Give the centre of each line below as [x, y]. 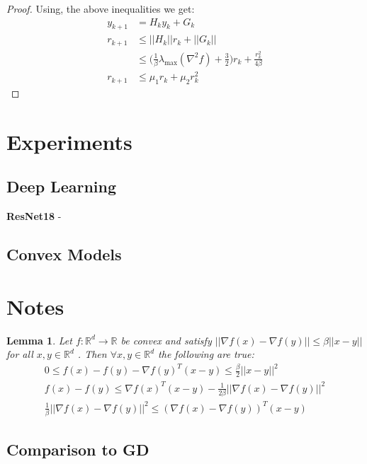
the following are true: [206, 354]
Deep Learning [62, 186]
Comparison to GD [78, 449]
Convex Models [64, 254]
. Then [92, 354]
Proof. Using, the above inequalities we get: [101, 8]
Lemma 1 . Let [39, 340]
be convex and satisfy [166, 340]
